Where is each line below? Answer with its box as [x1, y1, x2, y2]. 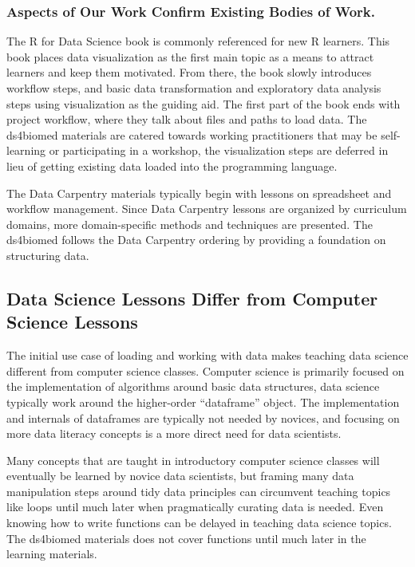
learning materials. [6, 545, 97, 562]
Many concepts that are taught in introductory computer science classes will [6, 451, 380, 468]
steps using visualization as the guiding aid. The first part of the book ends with [6, 95, 401, 112]
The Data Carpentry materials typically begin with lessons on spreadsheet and [6, 184, 392, 201]
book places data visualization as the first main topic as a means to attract [6, 48, 374, 65]
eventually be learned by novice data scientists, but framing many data [6, 467, 354, 484]
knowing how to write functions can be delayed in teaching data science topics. [6, 514, 392, 531]
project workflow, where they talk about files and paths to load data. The [6, 111, 367, 128]
